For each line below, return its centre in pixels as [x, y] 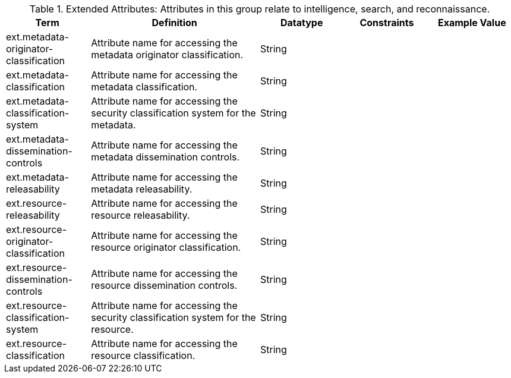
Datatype [302, 23]
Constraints [387, 23]
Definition [174, 23]
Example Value [472, 23]
